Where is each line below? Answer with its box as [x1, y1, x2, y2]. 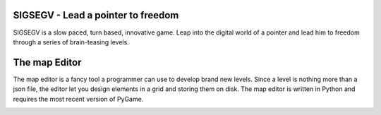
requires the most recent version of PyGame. [13, 95, 144, 103]
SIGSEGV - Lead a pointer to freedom [13, 9, 179, 21]
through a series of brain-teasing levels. [13, 37, 130, 46]
